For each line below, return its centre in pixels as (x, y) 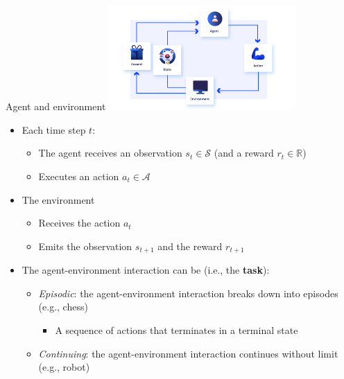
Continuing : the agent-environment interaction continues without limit (188, 353)
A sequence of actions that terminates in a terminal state (177, 329)
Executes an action (79, 176)
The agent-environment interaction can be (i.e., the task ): (146, 270)
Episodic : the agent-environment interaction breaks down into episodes (188, 293)
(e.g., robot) (64, 367)
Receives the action (79, 223)
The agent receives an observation (110, 153)
